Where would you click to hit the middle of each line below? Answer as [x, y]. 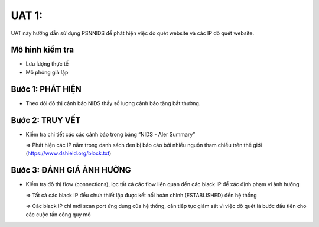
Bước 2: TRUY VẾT [46, 120]
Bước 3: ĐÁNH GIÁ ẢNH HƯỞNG [71, 171]
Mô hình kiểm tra [42, 50]
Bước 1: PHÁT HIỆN [46, 89]
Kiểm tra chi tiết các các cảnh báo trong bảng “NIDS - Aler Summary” [110, 134]
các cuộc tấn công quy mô [58, 214]
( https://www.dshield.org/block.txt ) [69, 153]
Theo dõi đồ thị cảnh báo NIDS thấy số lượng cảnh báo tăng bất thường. [113, 103]
